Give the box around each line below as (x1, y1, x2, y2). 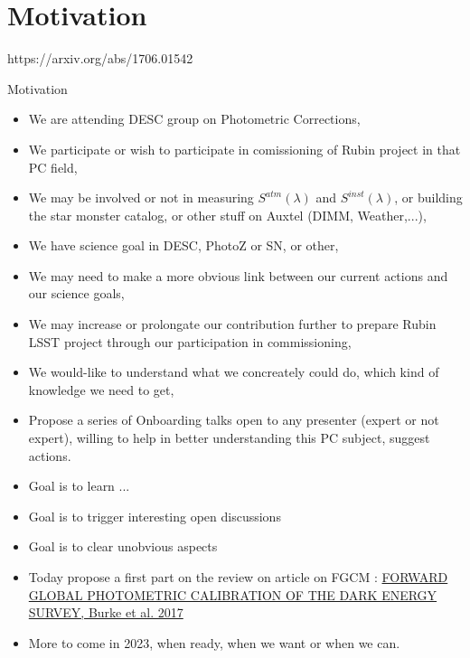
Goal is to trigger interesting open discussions (28, 506, 281, 525)
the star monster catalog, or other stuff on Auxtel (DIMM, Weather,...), (28, 205, 427, 224)
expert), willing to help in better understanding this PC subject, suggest (28, 428, 430, 447)
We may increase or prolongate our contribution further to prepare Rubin (28, 315, 437, 334)
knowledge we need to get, (28, 380, 174, 399)
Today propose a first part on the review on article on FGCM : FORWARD (28, 568, 448, 586)
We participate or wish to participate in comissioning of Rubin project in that (28, 139, 461, 158)
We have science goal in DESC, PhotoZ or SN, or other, (28, 236, 339, 255)
